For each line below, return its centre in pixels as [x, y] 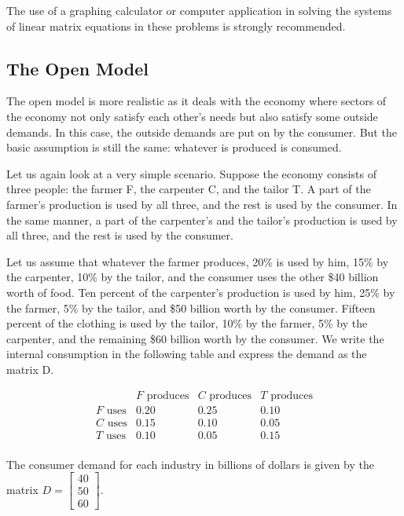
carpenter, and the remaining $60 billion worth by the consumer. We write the [195, 338]
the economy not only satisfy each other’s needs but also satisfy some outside [192, 116]
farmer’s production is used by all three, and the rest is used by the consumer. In [202, 204]
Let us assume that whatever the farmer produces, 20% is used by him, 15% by [198, 261]
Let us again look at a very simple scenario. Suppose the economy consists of [191, 173]
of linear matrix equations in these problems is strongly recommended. [176, 26]
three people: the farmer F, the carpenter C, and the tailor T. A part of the [189, 189]
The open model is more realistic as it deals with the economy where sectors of [196, 101]
